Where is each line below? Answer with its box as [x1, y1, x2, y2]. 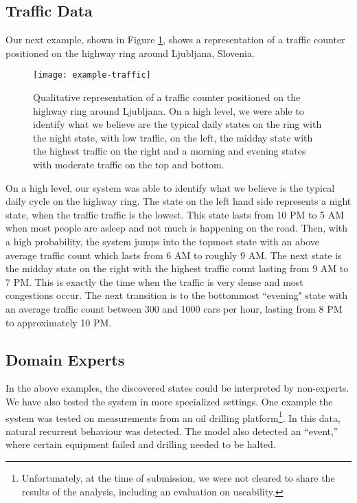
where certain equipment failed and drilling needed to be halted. [5, 437, 276, 451]
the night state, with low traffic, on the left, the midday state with [33, 130, 313, 144]
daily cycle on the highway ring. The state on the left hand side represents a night [5, 194, 352, 208]
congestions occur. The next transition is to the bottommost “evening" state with [5, 288, 348, 302]
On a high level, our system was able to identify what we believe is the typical [5, 180, 335, 194]
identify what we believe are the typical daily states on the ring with [33, 117, 322, 131]
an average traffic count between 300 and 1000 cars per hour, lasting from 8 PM [5, 301, 343, 315]
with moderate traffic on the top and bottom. [33, 157, 224, 172]
